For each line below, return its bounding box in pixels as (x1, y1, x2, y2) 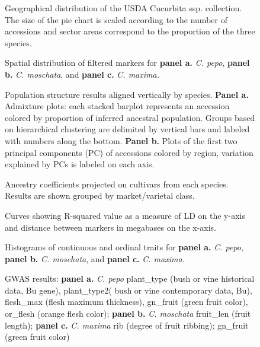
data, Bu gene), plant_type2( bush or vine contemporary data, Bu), (5, 284, 252, 296)
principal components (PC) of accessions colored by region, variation (5, 146, 253, 158)
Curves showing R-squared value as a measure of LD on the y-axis (5, 209, 245, 221)
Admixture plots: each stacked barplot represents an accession (5, 100, 230, 112)
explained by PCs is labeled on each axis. (5, 158, 155, 170)
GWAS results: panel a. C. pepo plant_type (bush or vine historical (5, 272, 255, 285)
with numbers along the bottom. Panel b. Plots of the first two (5, 134, 237, 147)
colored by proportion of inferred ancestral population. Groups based (5, 111, 255, 123)
